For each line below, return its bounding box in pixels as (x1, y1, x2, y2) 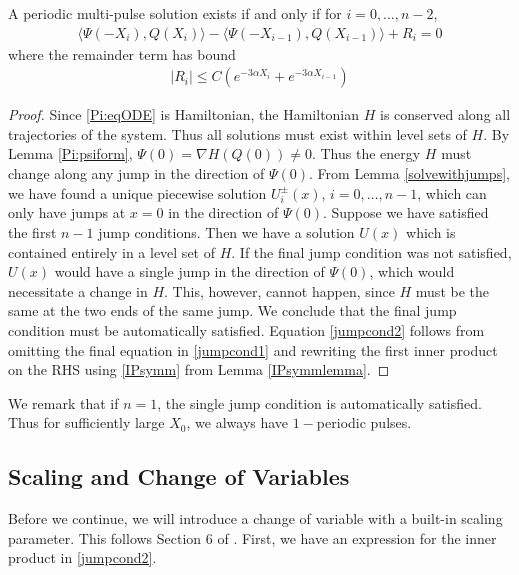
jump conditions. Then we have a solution (98, 221, 355, 242)
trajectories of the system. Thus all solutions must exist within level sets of (8, 123, 467, 144)
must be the (415, 280, 489, 301)
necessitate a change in (8, 280, 148, 301)
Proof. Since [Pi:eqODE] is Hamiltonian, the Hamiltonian (8, 104, 360, 125)
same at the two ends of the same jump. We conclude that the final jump (8, 300, 457, 321)
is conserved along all (380, 104, 511, 125)
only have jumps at (8, 202, 126, 223)
